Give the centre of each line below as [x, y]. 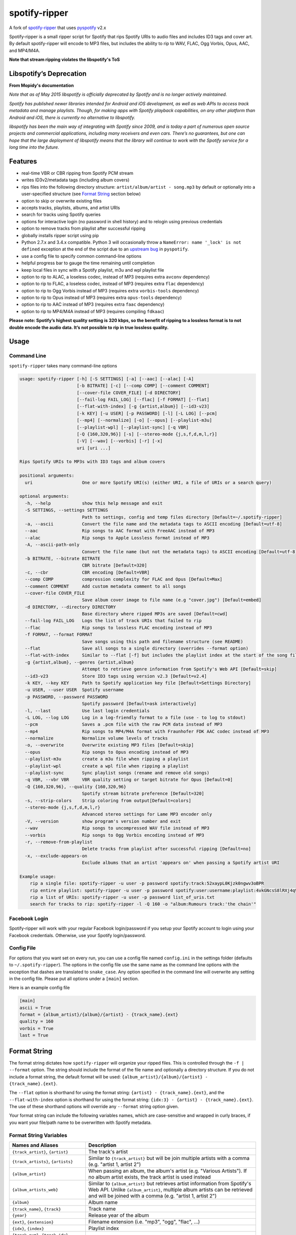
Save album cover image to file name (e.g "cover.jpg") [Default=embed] [171, 600]
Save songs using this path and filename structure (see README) [163, 641]
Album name [103, 1202]
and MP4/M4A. [25, 50]
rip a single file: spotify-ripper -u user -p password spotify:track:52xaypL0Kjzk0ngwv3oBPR [147, 884]
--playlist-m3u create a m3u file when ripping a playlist [107, 759]
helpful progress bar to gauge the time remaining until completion [88, 263]
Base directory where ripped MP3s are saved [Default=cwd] [155, 614]
